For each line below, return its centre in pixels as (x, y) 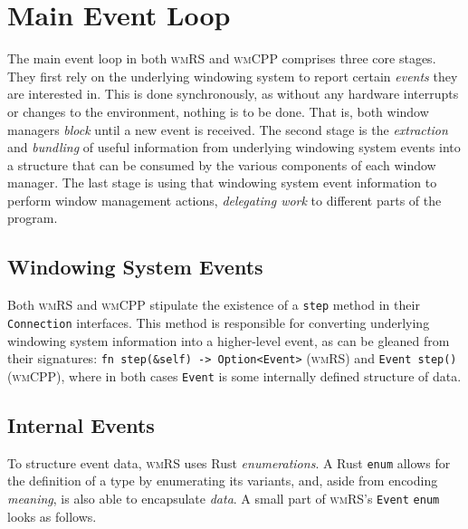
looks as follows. (52, 516)
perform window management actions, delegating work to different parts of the (224, 200)
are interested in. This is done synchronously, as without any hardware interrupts (233, 94)
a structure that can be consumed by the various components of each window (222, 164)
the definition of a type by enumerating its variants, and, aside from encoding (223, 481)
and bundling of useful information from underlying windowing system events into (234, 147)
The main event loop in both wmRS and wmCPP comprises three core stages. (222, 58)
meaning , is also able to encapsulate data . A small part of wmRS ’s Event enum (224, 498)
